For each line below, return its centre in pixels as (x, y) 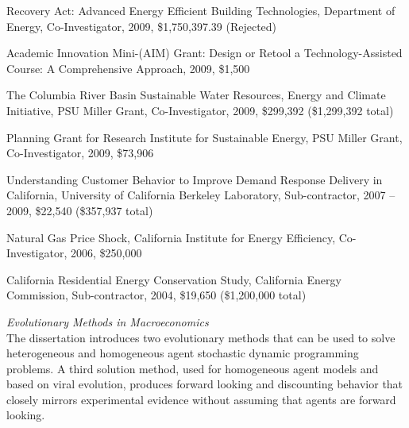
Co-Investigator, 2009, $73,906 (80, 153)
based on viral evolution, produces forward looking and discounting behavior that (205, 384)
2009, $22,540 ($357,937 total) (80, 210)
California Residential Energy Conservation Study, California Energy (174, 279)
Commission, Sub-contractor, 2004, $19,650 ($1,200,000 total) (156, 295)
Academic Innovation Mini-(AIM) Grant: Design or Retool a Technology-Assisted (204, 53)
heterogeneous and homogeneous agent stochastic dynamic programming (183, 353)
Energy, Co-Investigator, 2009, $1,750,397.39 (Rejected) (142, 26)
